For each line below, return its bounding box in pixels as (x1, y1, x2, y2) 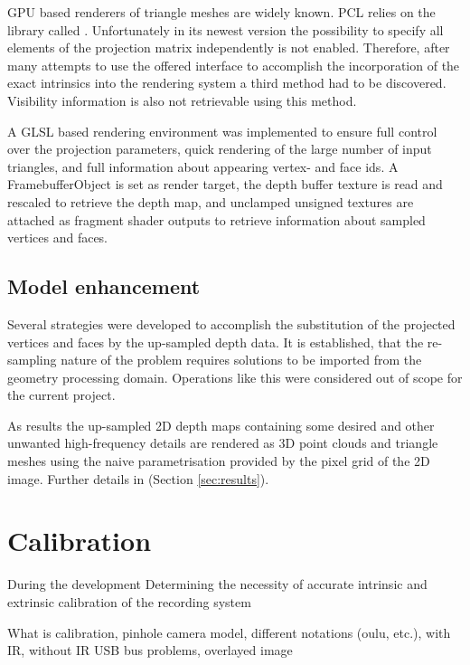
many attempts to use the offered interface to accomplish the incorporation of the (7, 55, 460, 74)
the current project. (7, 385, 116, 404)
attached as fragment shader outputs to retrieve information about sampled (7, 210, 426, 229)
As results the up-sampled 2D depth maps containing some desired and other (7, 415, 435, 434)
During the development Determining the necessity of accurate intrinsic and (7, 575, 428, 594)
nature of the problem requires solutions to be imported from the (61, 350, 422, 369)
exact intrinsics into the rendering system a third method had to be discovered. (7, 73, 446, 92)
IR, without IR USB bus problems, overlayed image (7, 641, 293, 660)
